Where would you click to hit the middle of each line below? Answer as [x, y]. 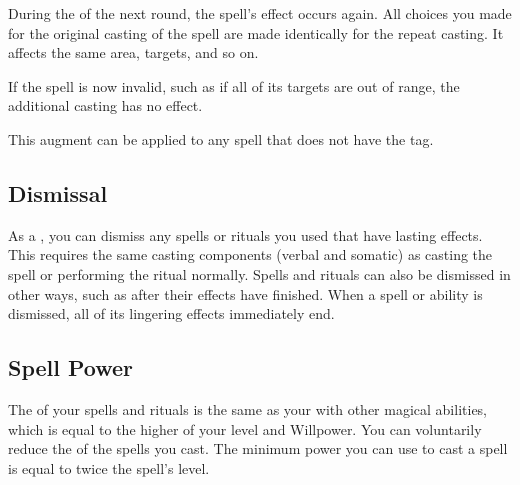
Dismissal [58, 192]
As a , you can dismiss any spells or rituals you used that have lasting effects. [245, 234]
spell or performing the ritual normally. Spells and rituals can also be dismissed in [259, 273]
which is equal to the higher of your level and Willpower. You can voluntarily [245, 428]
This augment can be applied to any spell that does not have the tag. [221, 138]
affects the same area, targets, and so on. [133, 52]
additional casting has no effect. [105, 105]
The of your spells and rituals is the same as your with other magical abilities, [248, 408]
